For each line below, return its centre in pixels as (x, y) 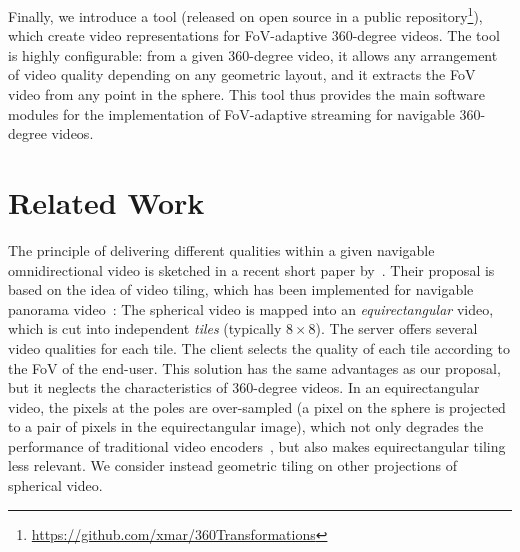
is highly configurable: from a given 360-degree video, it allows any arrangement (253, 54)
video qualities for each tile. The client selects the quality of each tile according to (259, 347)
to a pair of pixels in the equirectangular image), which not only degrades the (246, 426)
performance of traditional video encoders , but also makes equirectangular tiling (257, 445)
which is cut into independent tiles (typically (145, 328)
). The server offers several (396, 328)
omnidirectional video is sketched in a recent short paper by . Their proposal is (251, 269)
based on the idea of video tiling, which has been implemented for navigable (241, 289)
